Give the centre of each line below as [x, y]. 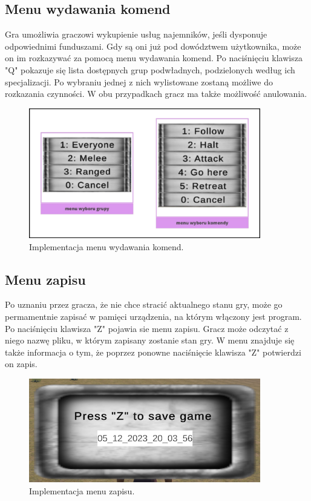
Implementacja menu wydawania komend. [106, 246]
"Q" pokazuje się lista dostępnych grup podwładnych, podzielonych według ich [150, 69]
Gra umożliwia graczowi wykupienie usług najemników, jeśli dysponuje [136, 34]
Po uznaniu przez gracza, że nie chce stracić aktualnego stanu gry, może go [144, 304]
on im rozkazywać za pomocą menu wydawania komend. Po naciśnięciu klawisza [154, 58]
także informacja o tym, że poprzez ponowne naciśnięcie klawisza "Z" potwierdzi [153, 352]
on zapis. [21, 364]
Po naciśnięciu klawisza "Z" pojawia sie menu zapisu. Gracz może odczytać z [147, 328]
